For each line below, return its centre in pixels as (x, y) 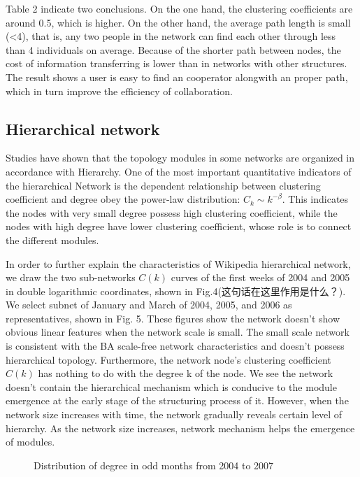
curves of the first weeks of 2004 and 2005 (260, 277)
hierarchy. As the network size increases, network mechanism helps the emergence (180, 428)
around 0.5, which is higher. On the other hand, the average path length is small (178, 22)
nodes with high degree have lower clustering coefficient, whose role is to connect (179, 226)
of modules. (30, 442)
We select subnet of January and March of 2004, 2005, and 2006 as (149, 305)
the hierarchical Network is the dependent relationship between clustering (163, 185)
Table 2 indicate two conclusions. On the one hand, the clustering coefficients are (179, 8)
